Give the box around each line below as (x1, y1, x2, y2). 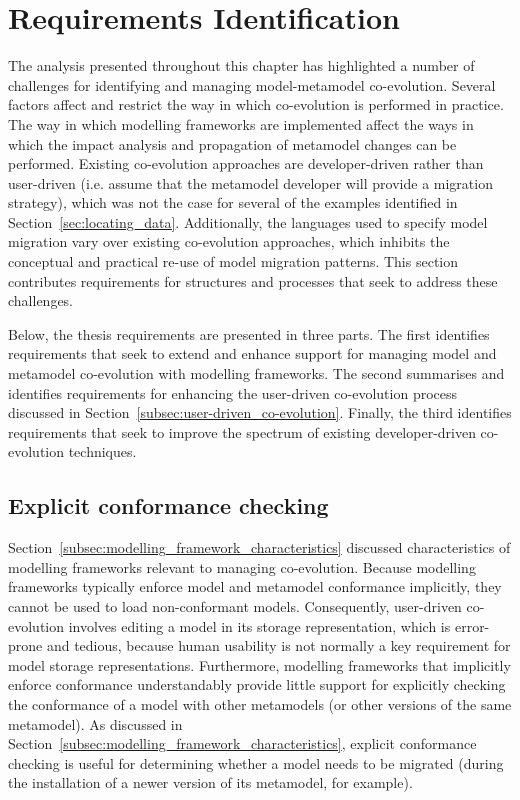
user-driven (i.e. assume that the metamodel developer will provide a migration (8, 172, 493, 193)
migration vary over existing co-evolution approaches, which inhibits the (8, 231, 450, 252)
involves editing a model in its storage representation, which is (68, 615, 451, 636)
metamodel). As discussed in (8, 713, 183, 734)
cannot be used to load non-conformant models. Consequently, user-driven (8, 595, 462, 616)
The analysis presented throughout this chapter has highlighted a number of (8, 55, 475, 76)
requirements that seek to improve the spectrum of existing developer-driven (8, 421, 476, 442)
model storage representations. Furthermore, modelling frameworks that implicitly (8, 654, 511, 675)
